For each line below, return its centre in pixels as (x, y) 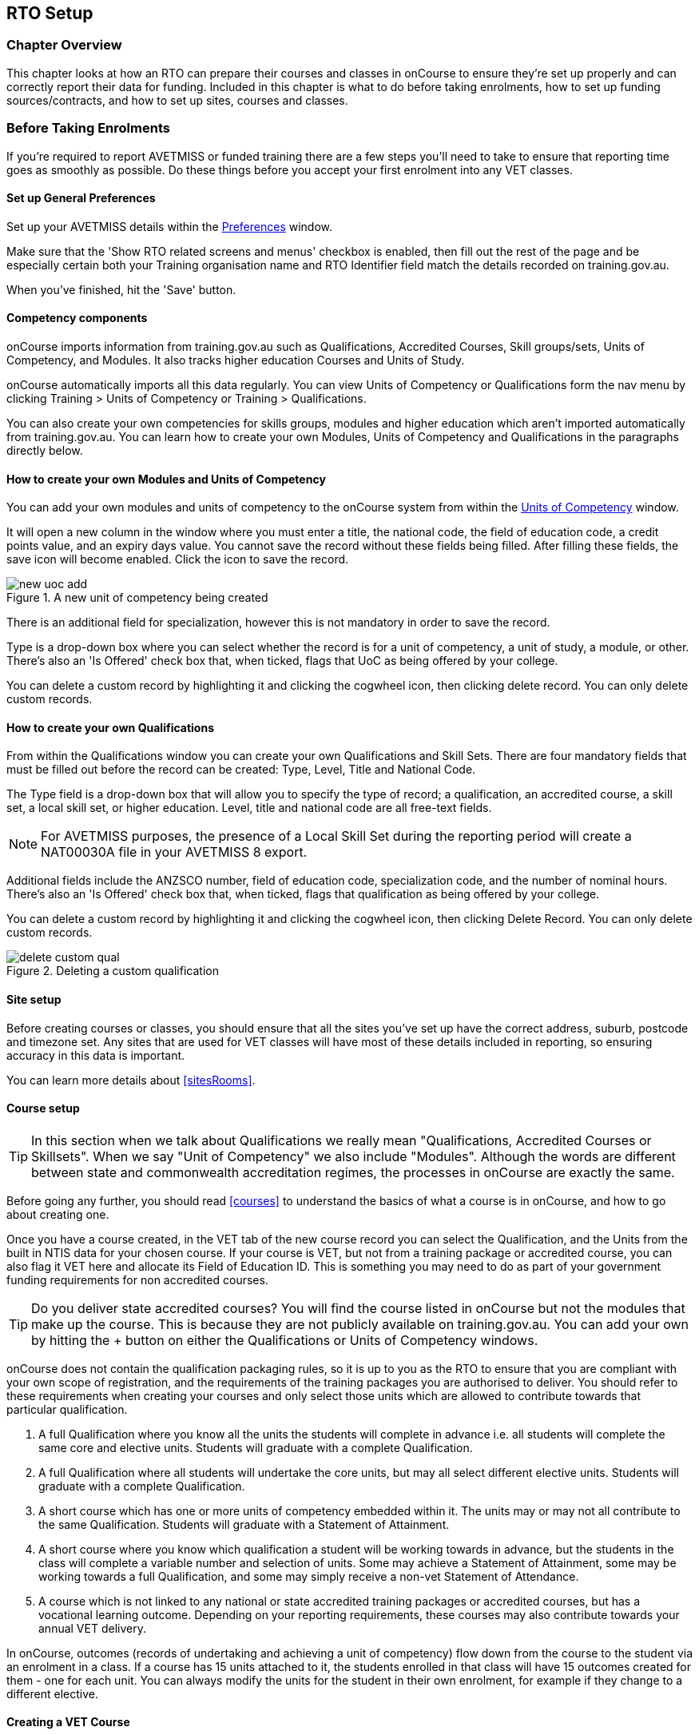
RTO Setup (50, 13)
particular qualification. (67, 1409)
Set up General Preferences (81, 198)
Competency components (77, 318)
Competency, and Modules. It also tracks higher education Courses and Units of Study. (236, 360)
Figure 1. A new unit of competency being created (137, 598)
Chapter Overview (64, 45)
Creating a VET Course (68, 1722)
